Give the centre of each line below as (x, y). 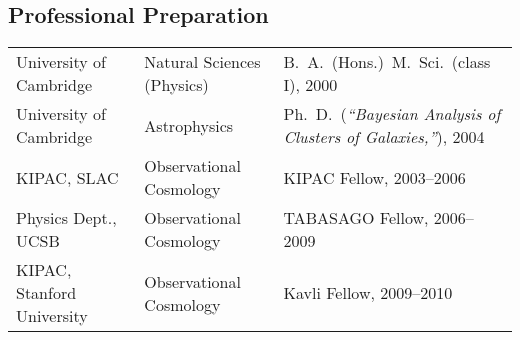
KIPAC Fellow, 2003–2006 (374, 177)
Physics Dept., (66, 218)
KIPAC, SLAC (67, 177)
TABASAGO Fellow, (356, 218)
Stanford (46, 293)
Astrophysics (189, 125)
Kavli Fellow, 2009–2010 (368, 293)
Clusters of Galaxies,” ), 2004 (384, 137)
